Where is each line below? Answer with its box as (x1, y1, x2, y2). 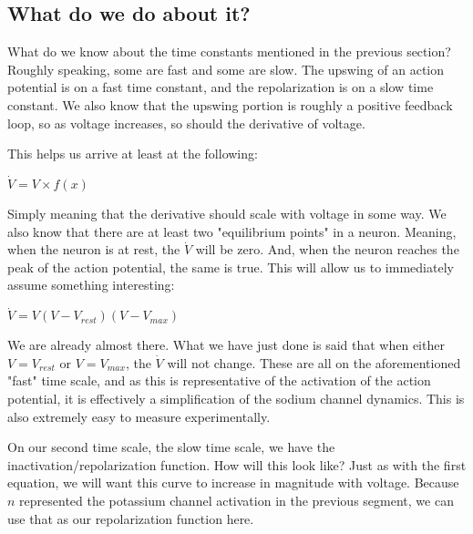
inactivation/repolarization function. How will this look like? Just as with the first (7, 455, 467, 474)
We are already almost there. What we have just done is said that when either (7, 335, 445, 354)
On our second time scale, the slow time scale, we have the (7, 437, 335, 457)
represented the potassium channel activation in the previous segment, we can (19, 490, 454, 509)
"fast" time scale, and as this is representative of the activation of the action (7, 371, 431, 390)
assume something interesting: (7, 275, 175, 294)
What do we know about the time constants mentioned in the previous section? (7, 42, 451, 61)
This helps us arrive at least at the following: (7, 144, 258, 163)
